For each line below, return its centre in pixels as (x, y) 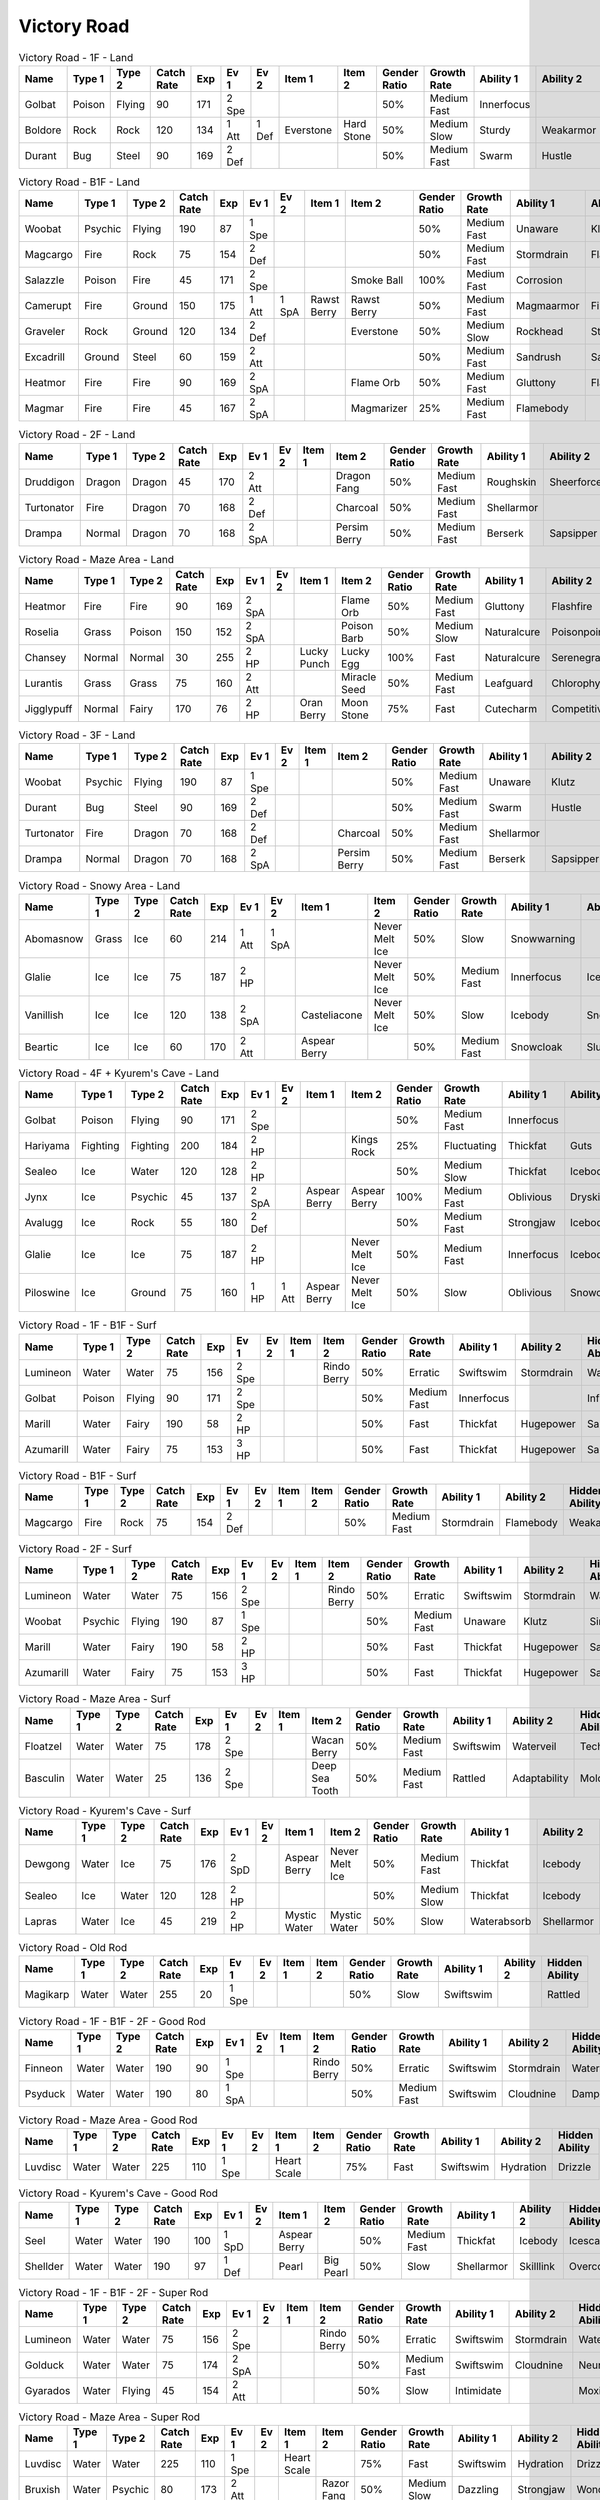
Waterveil (534, 1746)
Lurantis (44, 683)
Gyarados (47, 2390)
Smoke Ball (377, 280)
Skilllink (537, 2266)
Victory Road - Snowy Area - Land (99, 885)
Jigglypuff (48, 709)
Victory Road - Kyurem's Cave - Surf (105, 1810)
